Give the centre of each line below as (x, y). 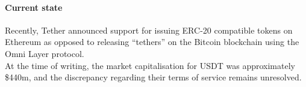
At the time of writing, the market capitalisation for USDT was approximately (150, 65)
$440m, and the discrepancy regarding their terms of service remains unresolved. (153, 77)
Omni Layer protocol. (45, 53)
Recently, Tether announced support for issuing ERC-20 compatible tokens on (149, 30)
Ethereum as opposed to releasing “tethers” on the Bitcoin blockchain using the (152, 42)
